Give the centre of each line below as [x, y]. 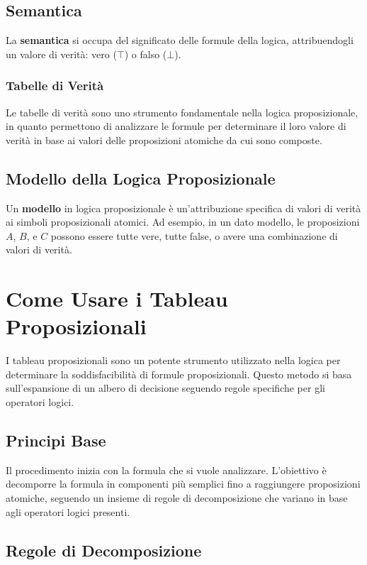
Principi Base [56, 440]
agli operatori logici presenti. [68, 511]
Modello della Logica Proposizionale [141, 178]
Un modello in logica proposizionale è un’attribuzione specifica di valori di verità [183, 208]
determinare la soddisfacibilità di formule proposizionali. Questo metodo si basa [179, 374]
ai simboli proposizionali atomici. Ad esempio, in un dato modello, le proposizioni [183, 222]
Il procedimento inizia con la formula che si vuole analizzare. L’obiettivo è [166, 470]
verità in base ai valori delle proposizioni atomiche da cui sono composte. [164, 139]
